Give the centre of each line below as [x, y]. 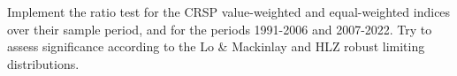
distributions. [43, 63]
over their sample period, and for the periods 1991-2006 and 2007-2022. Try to [220, 29]
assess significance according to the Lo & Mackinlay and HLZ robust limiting [216, 46]
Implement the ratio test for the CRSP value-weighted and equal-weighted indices [229, 11]
